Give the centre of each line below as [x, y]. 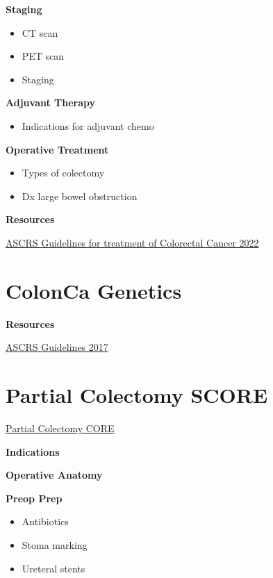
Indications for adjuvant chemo [88, 125]
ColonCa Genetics [94, 290]
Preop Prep [34, 498]
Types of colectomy [63, 173]
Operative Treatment [57, 149]
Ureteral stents [53, 568]
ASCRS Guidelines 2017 [57, 347]
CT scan [40, 32]
